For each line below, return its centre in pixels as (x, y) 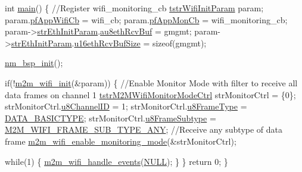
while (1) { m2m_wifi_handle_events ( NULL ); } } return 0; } (116, 161)
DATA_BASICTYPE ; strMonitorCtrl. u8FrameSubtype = (110, 118)
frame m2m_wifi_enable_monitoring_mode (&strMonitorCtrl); (121, 141)
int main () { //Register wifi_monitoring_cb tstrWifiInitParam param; (134, 8)
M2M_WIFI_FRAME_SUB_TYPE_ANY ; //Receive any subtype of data (144, 129)
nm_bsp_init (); (34, 63)
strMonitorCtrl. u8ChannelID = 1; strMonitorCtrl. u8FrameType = (126, 106)
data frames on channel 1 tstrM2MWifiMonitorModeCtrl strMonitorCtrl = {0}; (150, 94)
